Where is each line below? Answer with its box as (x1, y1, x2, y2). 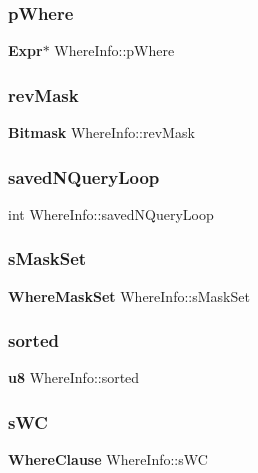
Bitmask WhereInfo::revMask (8, 122, 195, 143)
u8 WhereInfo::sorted (8, 367, 140, 388)
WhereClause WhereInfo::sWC (8, 449, 208, 470)
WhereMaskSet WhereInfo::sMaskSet (8, 285, 250, 306)
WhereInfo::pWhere (54, 40, 175, 61)
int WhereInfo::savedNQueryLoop (8, 203, 214, 224)
